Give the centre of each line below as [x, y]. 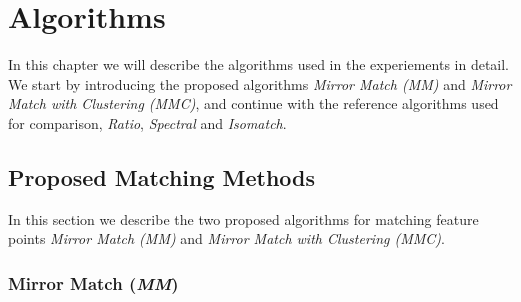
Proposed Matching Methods [162, 176]
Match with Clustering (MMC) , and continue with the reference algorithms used [253, 103]
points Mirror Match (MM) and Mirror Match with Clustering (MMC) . [226, 238]
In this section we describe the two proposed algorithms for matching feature [243, 218]
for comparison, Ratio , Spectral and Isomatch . [147, 122]
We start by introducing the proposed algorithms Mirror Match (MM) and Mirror [260, 83]
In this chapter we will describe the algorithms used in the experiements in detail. [259, 64]
